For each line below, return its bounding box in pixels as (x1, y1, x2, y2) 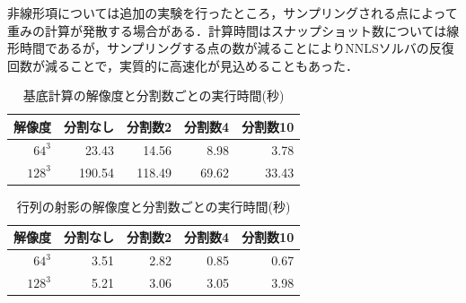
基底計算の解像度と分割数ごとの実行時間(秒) (22, 86, 285, 105)
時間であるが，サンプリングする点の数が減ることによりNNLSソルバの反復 (19, 39, 454, 57)
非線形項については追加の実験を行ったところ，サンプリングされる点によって (7, 4, 458, 22)
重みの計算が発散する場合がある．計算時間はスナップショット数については (7, 21, 447, 39)
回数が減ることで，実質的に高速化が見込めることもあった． (7, 56, 359, 74)
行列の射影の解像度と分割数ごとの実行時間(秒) (16, 196, 291, 215)
